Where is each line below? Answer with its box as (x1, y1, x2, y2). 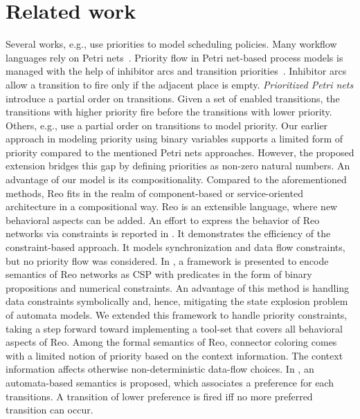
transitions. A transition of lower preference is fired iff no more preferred (6, 389, 313, 403)
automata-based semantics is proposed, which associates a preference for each (6, 375, 334, 389)
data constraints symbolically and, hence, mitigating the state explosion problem (6, 294, 348, 308)
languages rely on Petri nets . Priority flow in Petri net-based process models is (6, 50, 343, 64)
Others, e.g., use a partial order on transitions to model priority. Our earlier (6, 118, 328, 132)
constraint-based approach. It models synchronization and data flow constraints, (6, 240, 345, 254)
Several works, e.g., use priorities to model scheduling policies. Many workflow (6, 37, 337, 51)
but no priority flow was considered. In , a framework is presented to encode (6, 253, 329, 268)
